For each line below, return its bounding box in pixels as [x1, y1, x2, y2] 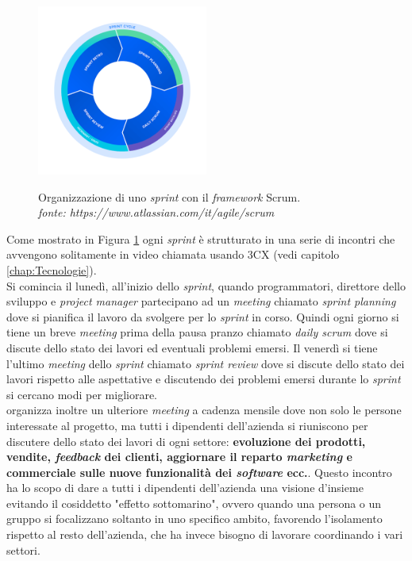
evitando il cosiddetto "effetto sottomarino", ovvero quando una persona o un [6, 494, 382, 511]
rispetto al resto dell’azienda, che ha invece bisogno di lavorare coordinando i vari [6, 526, 403, 543]
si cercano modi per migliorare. [6, 386, 158, 402]
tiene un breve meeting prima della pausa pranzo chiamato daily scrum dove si [6, 324, 388, 340]
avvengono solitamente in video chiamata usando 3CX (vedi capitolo [6, 246, 340, 263]
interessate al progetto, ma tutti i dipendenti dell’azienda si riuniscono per [6, 417, 368, 433]
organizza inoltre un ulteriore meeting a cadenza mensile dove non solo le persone [6, 402, 402, 418]
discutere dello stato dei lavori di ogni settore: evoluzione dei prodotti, [6, 432, 366, 449]
